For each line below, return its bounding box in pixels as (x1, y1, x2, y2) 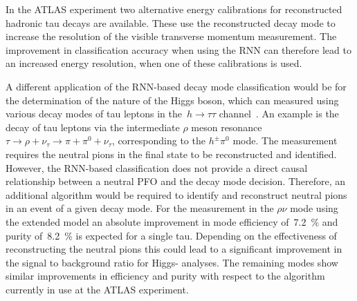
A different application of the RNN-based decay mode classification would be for (6, 79, 347, 93)
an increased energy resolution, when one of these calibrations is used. (6, 56, 302, 70)
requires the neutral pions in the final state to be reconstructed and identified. (6, 146, 337, 161)
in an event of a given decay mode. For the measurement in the (6, 201, 274, 215)
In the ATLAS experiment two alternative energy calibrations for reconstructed (6, 2, 342, 16)
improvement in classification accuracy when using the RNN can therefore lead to (6, 42, 351, 57)
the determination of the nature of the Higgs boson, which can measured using (6, 93, 339, 107)
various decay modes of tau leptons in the (6, 106, 182, 121)
